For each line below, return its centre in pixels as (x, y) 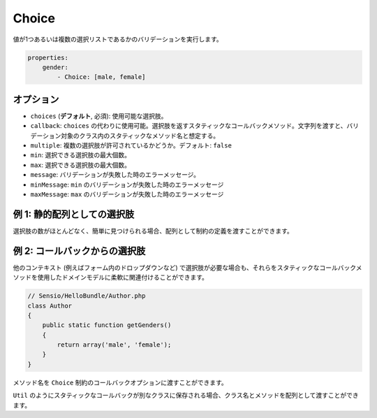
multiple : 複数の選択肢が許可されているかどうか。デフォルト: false (131, 145)
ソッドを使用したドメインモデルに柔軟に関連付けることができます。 (111, 278)
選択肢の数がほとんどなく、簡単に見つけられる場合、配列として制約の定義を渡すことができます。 (153, 231)
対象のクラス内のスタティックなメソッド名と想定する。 (140, 136)
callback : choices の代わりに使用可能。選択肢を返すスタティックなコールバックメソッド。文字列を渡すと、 (188, 126)
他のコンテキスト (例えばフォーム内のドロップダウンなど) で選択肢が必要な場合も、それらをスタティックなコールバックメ (187, 267)
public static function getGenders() (107, 325)
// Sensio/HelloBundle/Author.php (87, 296)
